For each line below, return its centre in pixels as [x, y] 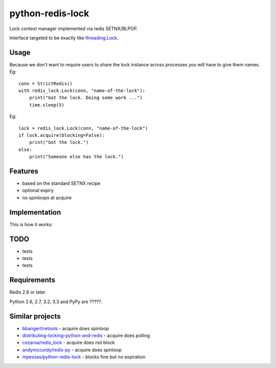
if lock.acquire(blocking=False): [62, 135]
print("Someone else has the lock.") [76, 157]
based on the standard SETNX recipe [61, 183]
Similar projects [35, 316]
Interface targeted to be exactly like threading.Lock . [64, 38]
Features [24, 171]
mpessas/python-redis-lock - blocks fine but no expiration [84, 357]
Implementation [35, 212]
